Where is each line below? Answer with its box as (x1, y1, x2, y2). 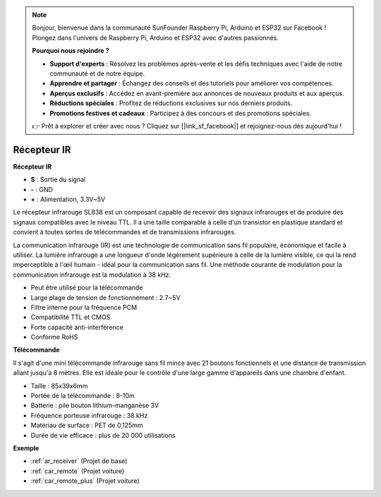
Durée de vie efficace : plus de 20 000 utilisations (30, 431, 176, 439)
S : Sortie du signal (30, 175, 86, 184)
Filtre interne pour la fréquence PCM (30, 303, 138, 311)
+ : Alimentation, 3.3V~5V (30, 195, 106, 203)
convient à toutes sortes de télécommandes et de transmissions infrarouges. (13, 228, 236, 236)
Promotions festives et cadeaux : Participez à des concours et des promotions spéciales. (49, 109, 312, 117)
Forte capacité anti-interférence (30, 323, 123, 331)
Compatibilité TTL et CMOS (30, 313, 111, 321)
